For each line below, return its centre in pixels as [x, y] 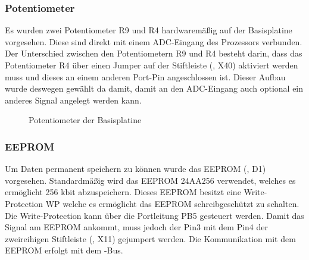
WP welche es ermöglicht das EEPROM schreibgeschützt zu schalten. [172, 203]
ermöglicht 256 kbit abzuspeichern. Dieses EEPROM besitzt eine [123, 192]
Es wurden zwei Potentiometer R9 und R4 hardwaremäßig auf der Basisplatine [149, 30]
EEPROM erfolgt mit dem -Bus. [64, 250]
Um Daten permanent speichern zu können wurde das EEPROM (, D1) [135, 169]
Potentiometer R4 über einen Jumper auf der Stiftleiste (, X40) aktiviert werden [152, 65]
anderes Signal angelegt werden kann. [73, 100]
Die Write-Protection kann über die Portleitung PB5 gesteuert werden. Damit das [154, 215]
